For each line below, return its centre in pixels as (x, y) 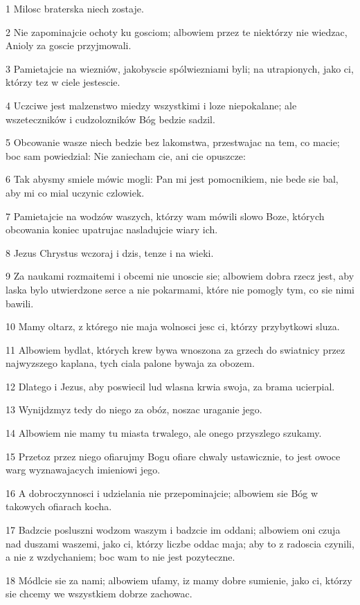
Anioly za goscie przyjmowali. (69, 45)
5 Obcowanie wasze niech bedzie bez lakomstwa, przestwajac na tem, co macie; (173, 142)
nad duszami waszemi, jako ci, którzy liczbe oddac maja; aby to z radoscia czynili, (180, 543)
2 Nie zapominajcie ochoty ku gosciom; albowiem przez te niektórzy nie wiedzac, (177, 31)
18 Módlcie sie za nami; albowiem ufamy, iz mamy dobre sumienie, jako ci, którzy (179, 580)
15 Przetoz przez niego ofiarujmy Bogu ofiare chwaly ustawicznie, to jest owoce (173, 456)
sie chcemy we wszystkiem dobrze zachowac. (99, 594)
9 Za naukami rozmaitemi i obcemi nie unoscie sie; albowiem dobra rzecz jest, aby (180, 276)
